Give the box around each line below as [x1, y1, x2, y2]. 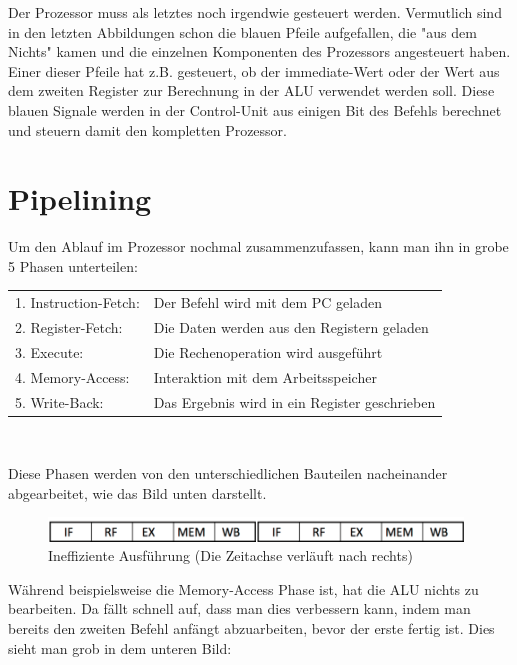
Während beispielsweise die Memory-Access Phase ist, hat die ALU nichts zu [8, 578, 479, 599]
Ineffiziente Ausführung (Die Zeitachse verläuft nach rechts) [48, 545, 413, 566]
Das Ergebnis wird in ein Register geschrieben [153, 391, 436, 412]
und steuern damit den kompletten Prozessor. [8, 119, 287, 140]
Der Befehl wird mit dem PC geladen [153, 292, 382, 313]
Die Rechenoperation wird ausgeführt [153, 341, 383, 362]
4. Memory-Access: [15, 366, 130, 387]
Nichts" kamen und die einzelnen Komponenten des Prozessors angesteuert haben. [8, 41, 511, 62]
